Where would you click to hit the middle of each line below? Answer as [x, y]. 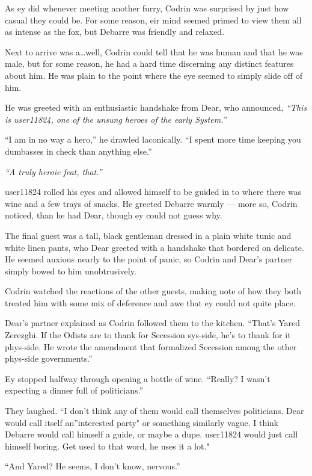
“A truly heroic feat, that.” [54, 171]
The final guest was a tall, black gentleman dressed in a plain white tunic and [148, 235]
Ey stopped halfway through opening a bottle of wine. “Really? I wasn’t [138, 378]
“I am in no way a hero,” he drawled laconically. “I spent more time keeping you [153, 139]
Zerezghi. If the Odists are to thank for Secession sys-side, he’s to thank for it [148, 335]
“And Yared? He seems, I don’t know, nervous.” [93, 466]
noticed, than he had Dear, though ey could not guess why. [114, 215]
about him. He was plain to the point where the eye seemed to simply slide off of [154, 75]
